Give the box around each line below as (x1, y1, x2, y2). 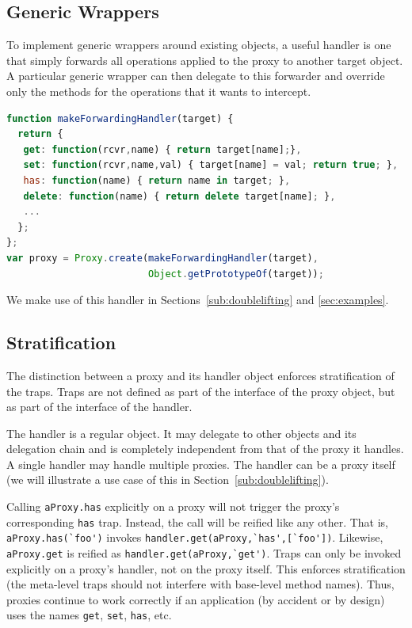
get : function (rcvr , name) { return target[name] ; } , (23, 143, 302, 155)
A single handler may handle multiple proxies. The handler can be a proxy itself (6, 455, 395, 472)
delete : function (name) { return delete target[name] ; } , (23, 190, 336, 202)
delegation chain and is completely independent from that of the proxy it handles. (6, 440, 404, 457)
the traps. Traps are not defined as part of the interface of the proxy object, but (6, 383, 395, 399)
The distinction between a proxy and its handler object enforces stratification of (6, 367, 395, 383)
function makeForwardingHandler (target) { (6, 112, 234, 124)
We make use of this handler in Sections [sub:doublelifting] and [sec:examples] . (6, 291, 389, 308)
